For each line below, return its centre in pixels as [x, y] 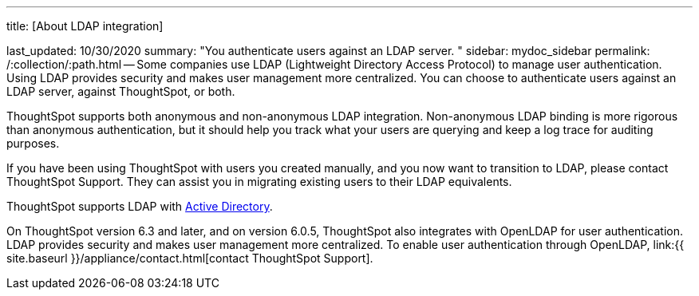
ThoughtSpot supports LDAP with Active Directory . [140, 206]
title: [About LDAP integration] [85, 26]
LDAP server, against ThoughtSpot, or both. [121, 91]
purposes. [33, 143]
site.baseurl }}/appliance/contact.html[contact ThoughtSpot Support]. [190, 258]
